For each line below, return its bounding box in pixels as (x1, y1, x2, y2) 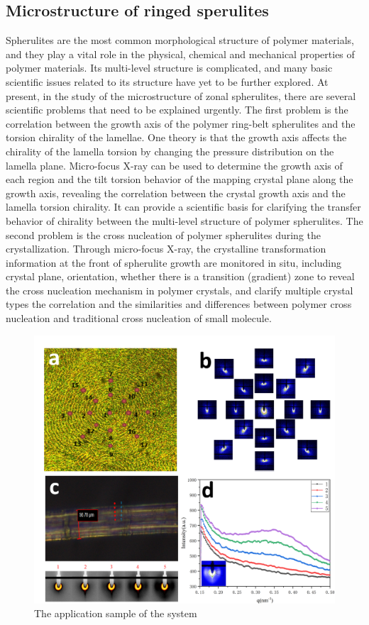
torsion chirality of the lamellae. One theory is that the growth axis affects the (6, 130, 347, 145)
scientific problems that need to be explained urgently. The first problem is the (6, 102, 348, 117)
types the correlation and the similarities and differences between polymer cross (6, 297, 352, 311)
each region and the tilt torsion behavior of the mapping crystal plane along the (6, 172, 353, 187)
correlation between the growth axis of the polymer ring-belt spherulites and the (6, 116, 356, 131)
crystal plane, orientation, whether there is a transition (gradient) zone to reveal (6, 269, 355, 284)
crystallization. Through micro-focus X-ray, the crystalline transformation (6, 241, 326, 256)
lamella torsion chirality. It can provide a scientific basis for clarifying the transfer (6, 199, 361, 214)
